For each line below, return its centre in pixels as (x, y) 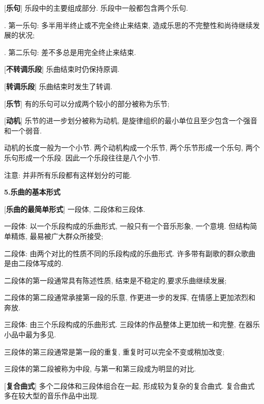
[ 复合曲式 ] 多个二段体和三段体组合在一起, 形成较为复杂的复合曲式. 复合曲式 (129, 385)
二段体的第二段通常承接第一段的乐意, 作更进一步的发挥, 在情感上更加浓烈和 (130, 297)
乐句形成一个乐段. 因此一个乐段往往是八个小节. (82, 157)
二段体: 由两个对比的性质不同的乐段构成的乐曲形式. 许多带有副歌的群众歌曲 (130, 253)
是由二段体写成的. (34, 263)
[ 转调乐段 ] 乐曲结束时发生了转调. (58, 86)
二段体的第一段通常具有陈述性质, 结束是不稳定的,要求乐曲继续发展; (115, 280)
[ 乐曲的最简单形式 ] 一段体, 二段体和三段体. (75, 209)
